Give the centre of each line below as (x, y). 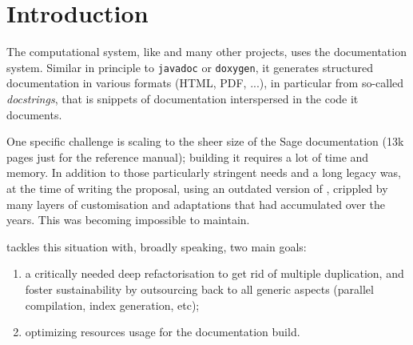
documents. (34, 114)
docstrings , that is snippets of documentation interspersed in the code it (183, 98)
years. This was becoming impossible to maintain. (128, 220)
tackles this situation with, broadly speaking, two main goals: (157, 246)
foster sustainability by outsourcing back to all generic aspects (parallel (199, 289)
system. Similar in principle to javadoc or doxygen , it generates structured (190, 67)
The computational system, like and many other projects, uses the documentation (206, 52)
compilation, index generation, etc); (112, 305)
